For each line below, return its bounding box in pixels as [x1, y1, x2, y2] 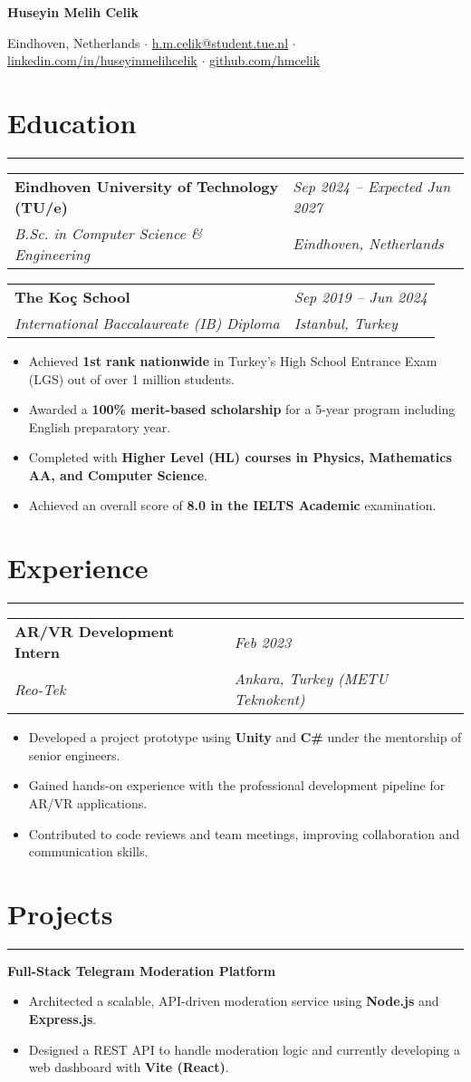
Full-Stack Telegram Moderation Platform [7, 961, 276, 980]
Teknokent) [234, 689, 305, 710]
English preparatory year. [28, 417, 171, 436]
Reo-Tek [14, 678, 66, 700]
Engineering [14, 243, 91, 265]
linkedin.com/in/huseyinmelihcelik [7, 51, 197, 70]
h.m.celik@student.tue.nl [151, 33, 289, 52]
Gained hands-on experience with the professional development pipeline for [28, 776, 446, 795]
